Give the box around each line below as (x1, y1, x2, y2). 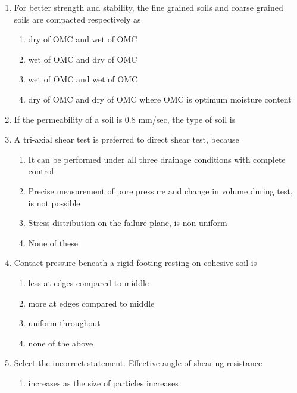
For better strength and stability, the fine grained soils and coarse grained (14, 1, 283, 13)
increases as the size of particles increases (28, 376, 179, 389)
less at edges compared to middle (28, 276, 149, 289)
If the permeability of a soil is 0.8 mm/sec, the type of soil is (14, 113, 236, 125)
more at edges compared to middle (28, 296, 155, 309)
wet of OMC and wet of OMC (28, 73, 138, 85)
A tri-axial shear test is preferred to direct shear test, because (14, 133, 239, 146)
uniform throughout (28, 317, 101, 329)
